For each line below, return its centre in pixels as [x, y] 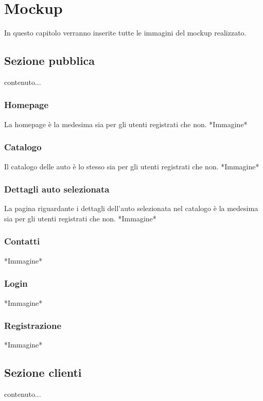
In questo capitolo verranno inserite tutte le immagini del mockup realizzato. [125, 33]
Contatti [22, 241]
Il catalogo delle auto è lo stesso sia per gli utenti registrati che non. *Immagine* [132, 166]
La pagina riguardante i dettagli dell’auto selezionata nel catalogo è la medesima [131, 208]
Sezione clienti [43, 372]
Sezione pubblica [50, 60]
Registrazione [33, 326]
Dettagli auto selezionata [57, 189]
